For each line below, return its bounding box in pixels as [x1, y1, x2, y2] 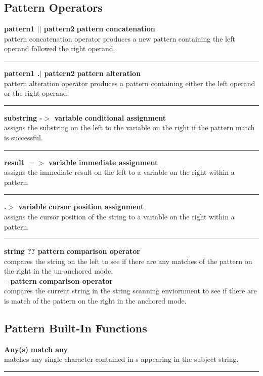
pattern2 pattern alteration [44, 67, 141, 78]
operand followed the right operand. [4, 43, 115, 54]
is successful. [4, 132, 43, 142]
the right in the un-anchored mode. [4, 266, 113, 276]
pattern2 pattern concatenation [43, 23, 155, 34]
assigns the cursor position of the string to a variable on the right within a [4, 211, 235, 221]
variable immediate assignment [49, 157, 158, 167]
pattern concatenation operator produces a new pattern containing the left [4, 33, 235, 44]
